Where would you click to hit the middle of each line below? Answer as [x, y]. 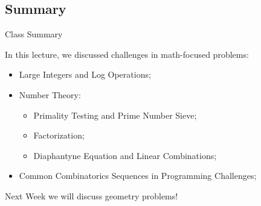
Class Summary [34, 34]
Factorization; [59, 135]
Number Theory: [50, 94]
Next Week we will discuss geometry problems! [92, 195]
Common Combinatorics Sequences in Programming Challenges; [138, 176]
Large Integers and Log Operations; [85, 74]
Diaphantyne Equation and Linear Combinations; [125, 155]
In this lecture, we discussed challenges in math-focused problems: [127, 54]
